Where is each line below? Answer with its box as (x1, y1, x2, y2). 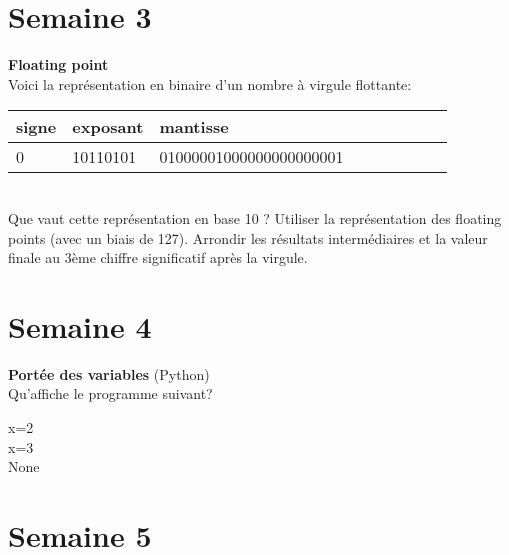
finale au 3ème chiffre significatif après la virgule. (8, 247, 308, 268)
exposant (72, 115, 144, 139)
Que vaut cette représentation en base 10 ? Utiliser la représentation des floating (8, 207, 502, 228)
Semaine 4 (8, 305, 152, 346)
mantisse (159, 115, 229, 139)
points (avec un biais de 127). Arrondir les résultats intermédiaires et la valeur (8, 227, 488, 248)
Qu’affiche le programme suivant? (8, 383, 213, 404)
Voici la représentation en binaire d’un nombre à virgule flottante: (8, 73, 412, 94)
